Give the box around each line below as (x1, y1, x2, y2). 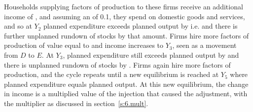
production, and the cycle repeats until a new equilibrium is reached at (4, 69, 219, 79)
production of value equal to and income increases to (4, 40, 164, 50)
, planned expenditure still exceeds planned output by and (63, 49, 239, 60)
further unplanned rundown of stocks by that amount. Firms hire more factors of (4, 30, 249, 40)
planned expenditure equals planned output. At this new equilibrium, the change (4, 78, 249, 89)
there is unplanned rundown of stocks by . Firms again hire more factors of (4, 59, 231, 70)
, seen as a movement (172, 40, 237, 50)
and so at (4, 21, 32, 31)
